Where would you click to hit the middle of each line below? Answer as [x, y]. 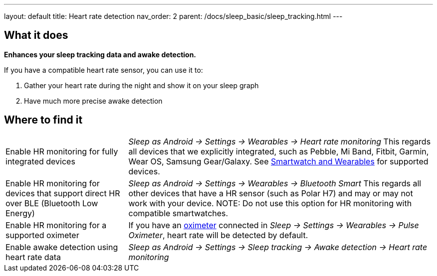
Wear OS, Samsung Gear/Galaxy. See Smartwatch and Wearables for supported [278, 161]
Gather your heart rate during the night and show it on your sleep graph [141, 85]
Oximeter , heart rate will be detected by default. [218, 235]
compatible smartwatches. [178, 213]
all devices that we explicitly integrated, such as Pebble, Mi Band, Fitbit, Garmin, [279, 151]
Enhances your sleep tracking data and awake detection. [100, 54]
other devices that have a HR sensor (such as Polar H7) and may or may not [271, 193]
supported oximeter [42, 235]
